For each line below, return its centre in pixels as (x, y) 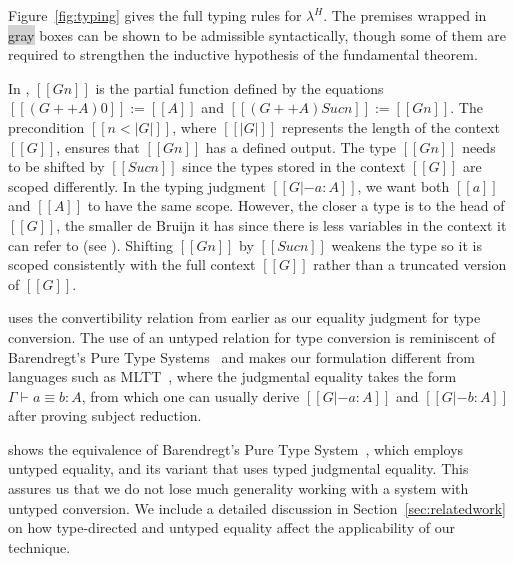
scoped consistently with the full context (132, 264)
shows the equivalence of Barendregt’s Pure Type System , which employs (236, 448)
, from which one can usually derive (190, 395)
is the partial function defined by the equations (239, 87)
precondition (46, 126)
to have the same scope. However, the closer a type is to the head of (296, 205)
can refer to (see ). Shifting (91, 244)
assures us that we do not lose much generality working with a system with (238, 488)
